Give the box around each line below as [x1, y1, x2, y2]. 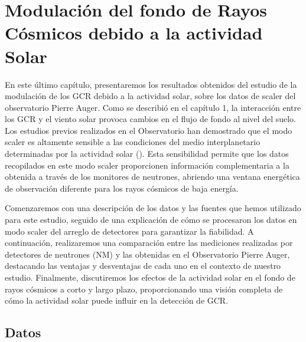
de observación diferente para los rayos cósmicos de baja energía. [5, 182, 239, 194]
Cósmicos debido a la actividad [5, 21, 263, 45]
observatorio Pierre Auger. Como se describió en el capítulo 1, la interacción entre [5, 101, 301, 113]
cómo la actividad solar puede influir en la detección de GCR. [5, 294, 229, 307]
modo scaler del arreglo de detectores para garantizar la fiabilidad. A [5, 225, 254, 237]
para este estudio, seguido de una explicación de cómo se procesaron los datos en [5, 213, 297, 226]
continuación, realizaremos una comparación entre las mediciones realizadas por [5, 236, 293, 249]
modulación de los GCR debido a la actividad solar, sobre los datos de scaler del [5, 90, 296, 102]
